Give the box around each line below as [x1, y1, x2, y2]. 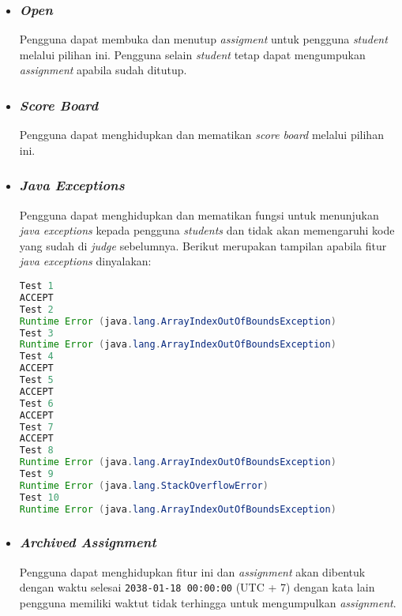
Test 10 [19, 491, 59, 503]
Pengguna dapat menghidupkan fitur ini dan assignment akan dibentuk [19, 563, 366, 580]
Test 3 [19, 327, 54, 339]
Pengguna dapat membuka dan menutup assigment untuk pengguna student [19, 31, 388, 47]
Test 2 [19, 303, 54, 315]
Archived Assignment [19, 532, 156, 552]
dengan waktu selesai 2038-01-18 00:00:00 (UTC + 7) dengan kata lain [19, 579, 375, 595]
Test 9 [19, 468, 54, 479]
